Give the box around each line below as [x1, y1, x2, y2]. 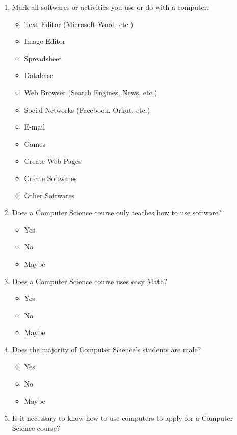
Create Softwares [24, 172, 77, 183]
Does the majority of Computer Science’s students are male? [12, 344, 201, 354]
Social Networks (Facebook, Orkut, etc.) [24, 104, 150, 115]
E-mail [24, 121, 45, 132]
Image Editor [24, 36, 66, 46]
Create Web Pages [24, 156, 82, 166]
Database [24, 70, 54, 81]
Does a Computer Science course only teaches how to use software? [12, 207, 222, 218]
